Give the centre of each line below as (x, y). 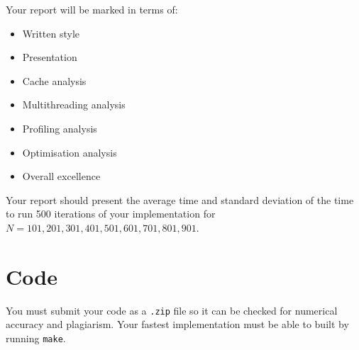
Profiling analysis (60, 128)
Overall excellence (61, 176)
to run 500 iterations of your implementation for (111, 214)
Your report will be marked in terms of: (92, 9)
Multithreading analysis (74, 105)
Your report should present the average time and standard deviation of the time (180, 199)
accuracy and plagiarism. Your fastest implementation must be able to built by (177, 324)
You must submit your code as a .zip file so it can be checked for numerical (172, 310)
